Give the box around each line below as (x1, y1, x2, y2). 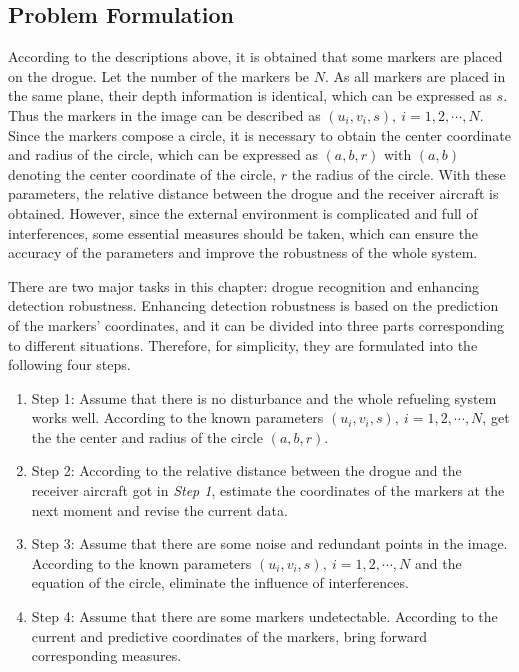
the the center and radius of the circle (31, 426, 263, 447)
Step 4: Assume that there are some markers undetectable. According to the (31, 606, 498, 627)
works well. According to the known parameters (31, 407, 324, 428)
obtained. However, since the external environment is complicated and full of (8, 202, 478, 223)
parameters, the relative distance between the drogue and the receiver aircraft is (8, 183, 499, 204)
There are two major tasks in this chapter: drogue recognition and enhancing (8, 275, 480, 296)
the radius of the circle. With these (291, 163, 506, 184)
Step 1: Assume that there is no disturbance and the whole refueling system (31, 387, 497, 408)
